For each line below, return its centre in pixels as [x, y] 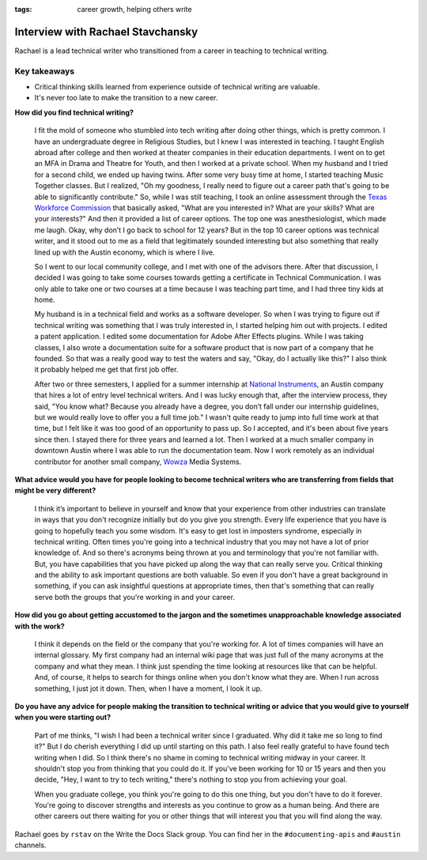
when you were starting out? [63, 717]
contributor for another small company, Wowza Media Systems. [138, 462]
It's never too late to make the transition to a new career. [126, 98]
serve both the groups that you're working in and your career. [134, 597]
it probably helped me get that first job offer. [106, 370]
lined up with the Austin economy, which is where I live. [125, 252]
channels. [30, 845]
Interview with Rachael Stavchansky [106, 32]
